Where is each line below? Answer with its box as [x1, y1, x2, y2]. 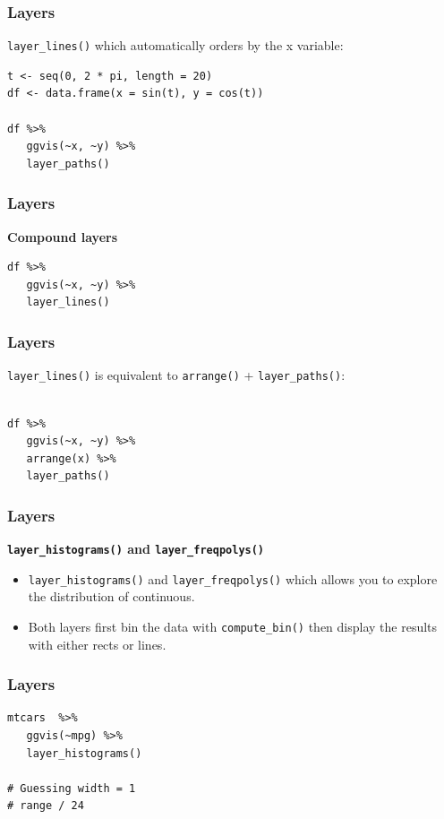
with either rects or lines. [28, 634, 166, 653]
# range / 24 [7, 799, 84, 813]
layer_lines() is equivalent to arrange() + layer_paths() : [7, 366, 346, 384]
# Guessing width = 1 [7, 781, 136, 795]
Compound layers [7, 227, 118, 246]
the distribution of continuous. [28, 587, 195, 606]
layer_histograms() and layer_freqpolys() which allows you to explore [28, 569, 438, 588]
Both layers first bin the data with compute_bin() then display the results [28, 617, 438, 635]
